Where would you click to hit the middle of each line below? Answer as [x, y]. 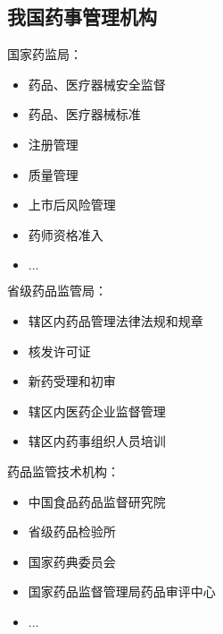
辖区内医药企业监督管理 [97, 411]
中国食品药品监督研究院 [97, 501]
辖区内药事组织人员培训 [97, 441]
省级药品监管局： [57, 291]
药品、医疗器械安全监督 [97, 84]
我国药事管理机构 [82, 17]
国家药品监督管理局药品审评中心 [122, 591]
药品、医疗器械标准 [84, 114]
